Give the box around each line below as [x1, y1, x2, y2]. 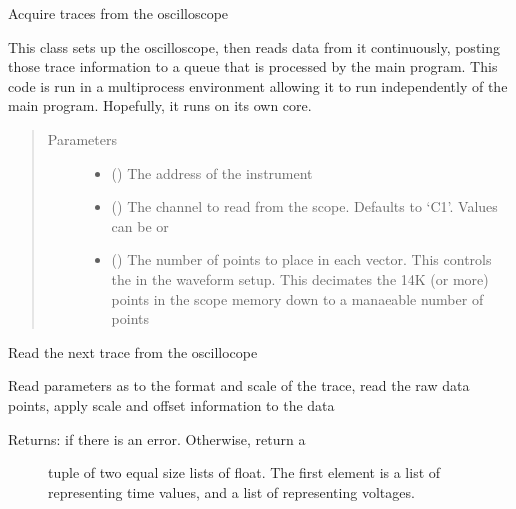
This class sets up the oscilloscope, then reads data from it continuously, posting [8, 36, 500, 57]
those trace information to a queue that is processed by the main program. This [8, 56, 498, 77]
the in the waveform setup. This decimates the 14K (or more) [111, 268, 489, 289]
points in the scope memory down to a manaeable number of [111, 288, 484, 309]
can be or [111, 215, 169, 236]
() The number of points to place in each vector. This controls [111, 249, 492, 270]
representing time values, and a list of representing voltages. [48, 481, 415, 502]
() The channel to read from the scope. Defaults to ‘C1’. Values [111, 196, 498, 217]
